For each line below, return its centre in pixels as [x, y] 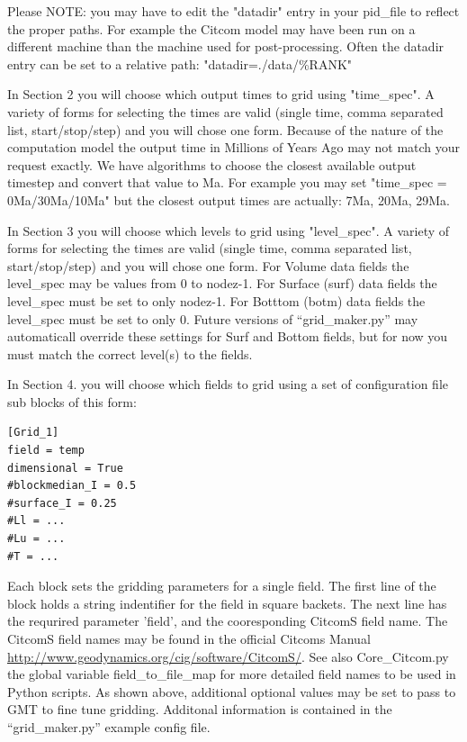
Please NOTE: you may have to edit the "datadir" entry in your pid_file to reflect [233, 11]
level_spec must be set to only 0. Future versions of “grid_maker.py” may [213, 318]
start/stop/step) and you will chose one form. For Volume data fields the [208, 265]
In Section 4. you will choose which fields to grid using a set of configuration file [228, 384]
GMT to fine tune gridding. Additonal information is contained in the [200, 709]
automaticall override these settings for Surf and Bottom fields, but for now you [228, 336]
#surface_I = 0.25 [62, 503]
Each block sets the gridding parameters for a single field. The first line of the [222, 586]
